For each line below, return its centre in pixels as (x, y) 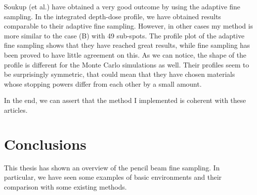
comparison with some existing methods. (65, 186)
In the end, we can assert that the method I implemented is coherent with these (125, 100)
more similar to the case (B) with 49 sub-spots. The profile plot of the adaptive (124, 35)
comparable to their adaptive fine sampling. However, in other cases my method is (128, 26)
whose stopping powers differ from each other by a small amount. (103, 83)
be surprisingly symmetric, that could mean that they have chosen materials (120, 74)
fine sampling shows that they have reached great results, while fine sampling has (127, 45)
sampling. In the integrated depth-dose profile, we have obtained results (113, 16)
